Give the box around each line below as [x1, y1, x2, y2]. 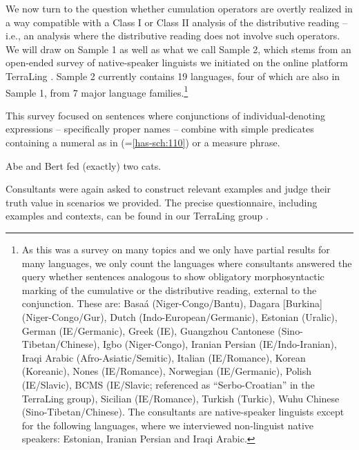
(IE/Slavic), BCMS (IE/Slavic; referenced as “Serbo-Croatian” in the [21, 377, 315, 391]
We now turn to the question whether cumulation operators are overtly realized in [6, 1, 353, 15]
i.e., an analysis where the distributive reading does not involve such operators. [6, 28, 340, 43]
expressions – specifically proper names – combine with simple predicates [6, 121, 314, 136]
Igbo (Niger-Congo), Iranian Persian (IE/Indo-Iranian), [102, 337, 337, 351]
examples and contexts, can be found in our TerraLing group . [6, 208, 269, 223]
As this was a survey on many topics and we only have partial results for [21, 242, 330, 256]
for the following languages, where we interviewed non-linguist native [21, 418, 314, 432]
